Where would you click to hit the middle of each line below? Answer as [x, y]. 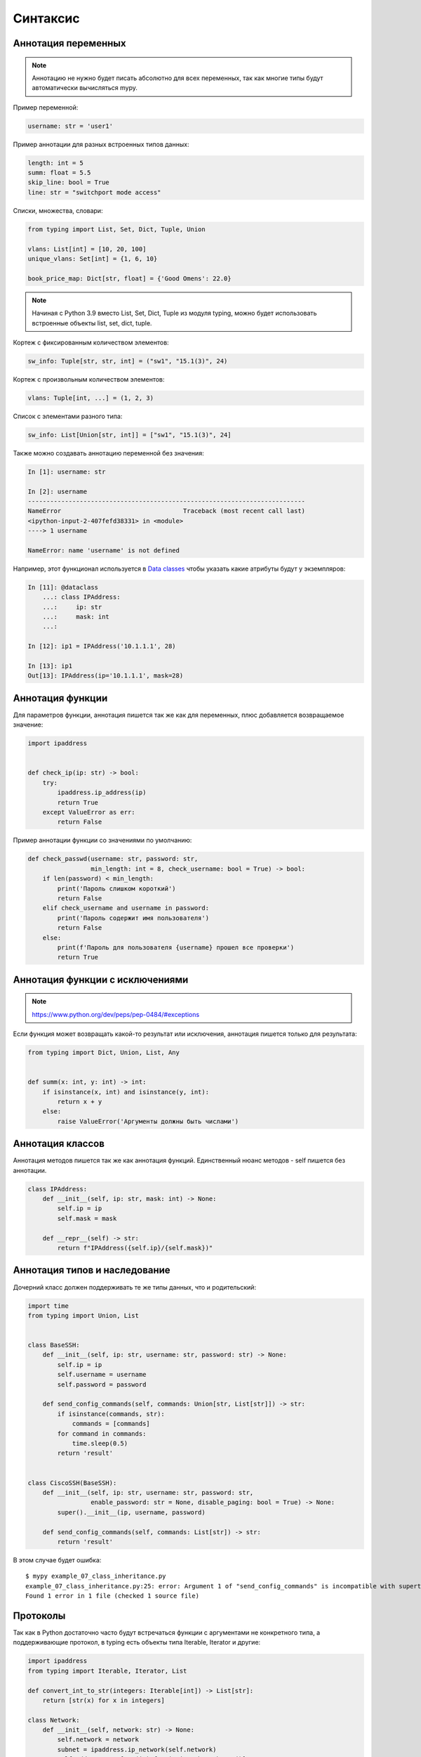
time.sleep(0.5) [100, 1443]
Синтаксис [46, 18]
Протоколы [39, 1615]
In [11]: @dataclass [63, 587]
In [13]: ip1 [50, 666]
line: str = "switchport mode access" [94, 192]
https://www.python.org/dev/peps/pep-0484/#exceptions [116, 1014]
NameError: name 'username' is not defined [104, 550]
